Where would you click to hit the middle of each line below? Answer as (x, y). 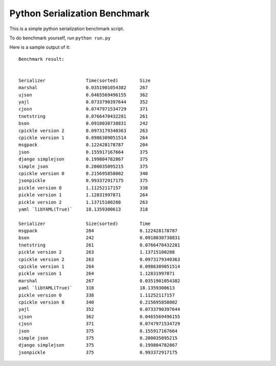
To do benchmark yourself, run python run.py (60, 38)
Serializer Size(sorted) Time (85, 223)
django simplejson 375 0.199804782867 (98, 345)
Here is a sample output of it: (40, 47)
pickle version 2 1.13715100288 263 (83, 202)
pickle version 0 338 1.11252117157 (97, 295)
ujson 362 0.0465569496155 (99, 316)
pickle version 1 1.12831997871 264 (83, 195)
